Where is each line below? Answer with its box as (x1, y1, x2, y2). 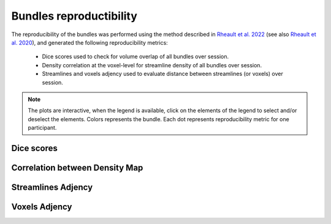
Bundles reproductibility (11, 9, 138, 23)
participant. (28, 124, 57, 132)
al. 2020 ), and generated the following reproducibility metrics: (11, 39, 168, 46)
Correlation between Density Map (11, 162, 143, 173)
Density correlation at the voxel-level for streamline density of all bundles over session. (42, 61, 262, 69)
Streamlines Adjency (11, 182, 93, 192)
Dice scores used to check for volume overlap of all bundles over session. (42, 53, 229, 61)
